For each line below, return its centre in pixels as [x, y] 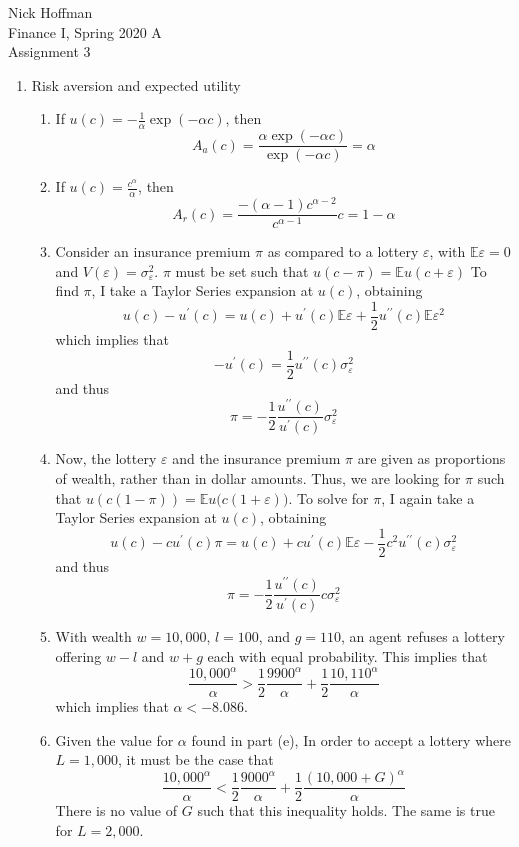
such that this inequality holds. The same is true [346, 810]
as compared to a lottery [343, 251]
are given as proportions [431, 458]
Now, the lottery [106, 458]
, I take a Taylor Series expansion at [202, 290]
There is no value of [116, 810]
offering [78, 655]
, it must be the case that [196, 759]
